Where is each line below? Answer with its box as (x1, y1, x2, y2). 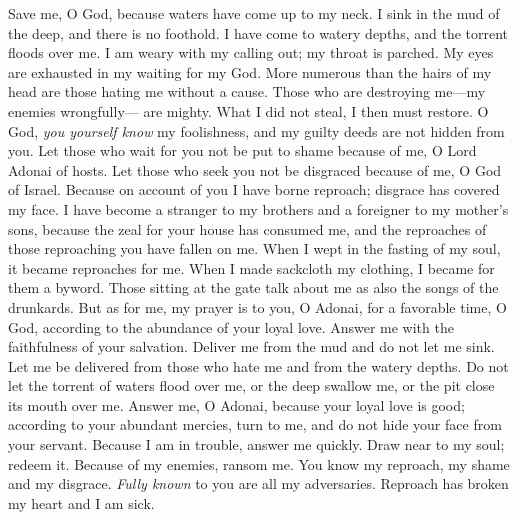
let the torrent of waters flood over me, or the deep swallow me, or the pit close (8, 375, 495, 396)
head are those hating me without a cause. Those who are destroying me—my (8, 81, 486, 102)
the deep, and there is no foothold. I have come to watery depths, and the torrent (8, 22, 509, 43)
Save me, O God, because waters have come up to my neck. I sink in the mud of (8, 3, 500, 23)
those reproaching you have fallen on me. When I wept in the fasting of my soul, (8, 238, 501, 259)
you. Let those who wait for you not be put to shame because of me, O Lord (8, 140, 477, 161)
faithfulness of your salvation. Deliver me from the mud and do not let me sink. (8, 336, 495, 357)
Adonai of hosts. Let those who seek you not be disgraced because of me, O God (8, 159, 502, 180)
